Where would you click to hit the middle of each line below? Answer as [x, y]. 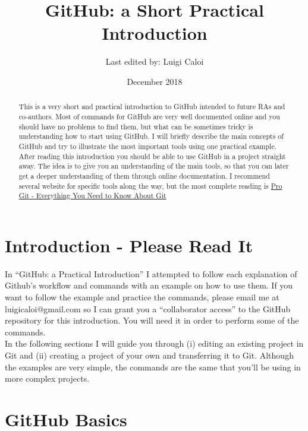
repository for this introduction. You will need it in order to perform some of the [152, 320]
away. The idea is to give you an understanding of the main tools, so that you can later [154, 166]
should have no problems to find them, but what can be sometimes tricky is [136, 126]
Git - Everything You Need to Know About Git [92, 196]
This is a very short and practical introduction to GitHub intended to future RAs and [152, 107]
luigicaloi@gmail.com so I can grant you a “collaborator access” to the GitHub [148, 308]
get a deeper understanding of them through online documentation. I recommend [144, 175]
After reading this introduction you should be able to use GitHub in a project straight [152, 156]
